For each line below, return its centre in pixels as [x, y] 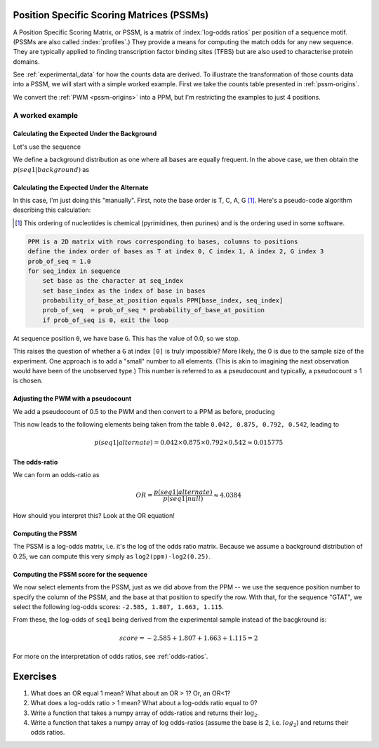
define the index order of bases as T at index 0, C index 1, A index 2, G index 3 [176, 252]
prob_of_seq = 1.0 [59, 261]
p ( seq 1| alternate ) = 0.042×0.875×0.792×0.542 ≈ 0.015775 [188, 443]
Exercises [35, 676]
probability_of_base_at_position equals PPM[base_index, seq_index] [163, 301]
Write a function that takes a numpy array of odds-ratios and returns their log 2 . [145, 714]
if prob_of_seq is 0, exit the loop [105, 320]
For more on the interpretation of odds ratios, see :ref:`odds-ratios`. [111, 656]
